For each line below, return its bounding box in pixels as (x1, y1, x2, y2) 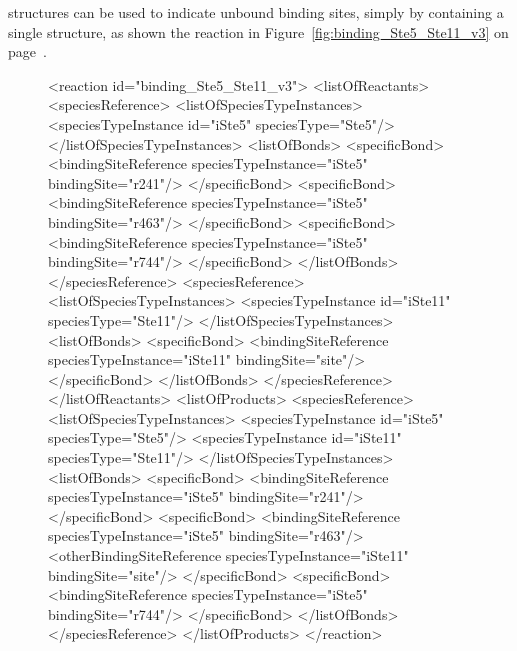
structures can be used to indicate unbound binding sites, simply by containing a (8, 2, 504, 22)
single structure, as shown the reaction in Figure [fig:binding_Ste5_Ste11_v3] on (8, 21, 509, 42)
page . (8, 41, 47, 62)
